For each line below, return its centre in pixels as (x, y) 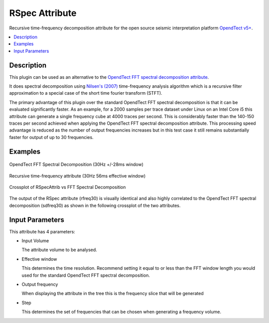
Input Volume (35, 241)
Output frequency (40, 284)
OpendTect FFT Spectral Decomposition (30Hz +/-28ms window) (76, 164)
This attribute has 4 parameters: (42, 231)
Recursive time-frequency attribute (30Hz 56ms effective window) (77, 176)
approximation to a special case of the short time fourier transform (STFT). (86, 93)
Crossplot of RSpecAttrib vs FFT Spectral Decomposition (67, 187)
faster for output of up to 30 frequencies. (52, 137)
